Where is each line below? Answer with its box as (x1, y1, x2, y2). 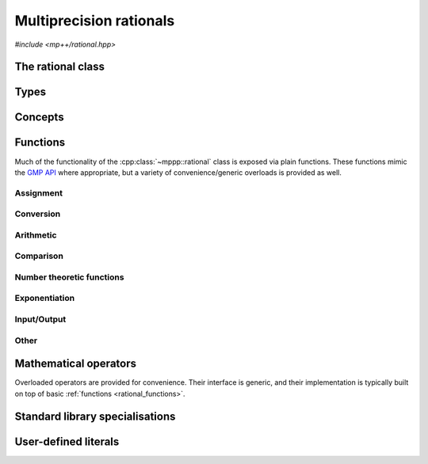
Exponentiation (14, 293, 75, 304)
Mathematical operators (14, 357, 136, 371)
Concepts (14, 111, 64, 124)
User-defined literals (14, 435, 120, 448)
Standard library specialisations (14, 409, 176, 423)
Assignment (14, 187, 63, 198)
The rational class (14, 60, 105, 74)
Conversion (14, 208, 61, 219)
